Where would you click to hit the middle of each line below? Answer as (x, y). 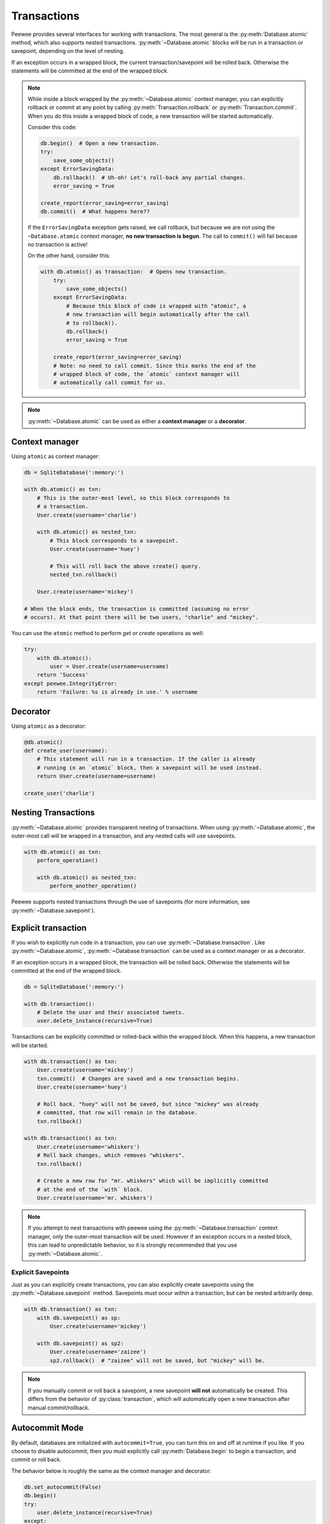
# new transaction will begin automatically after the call (158, 315)
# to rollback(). (92, 323)
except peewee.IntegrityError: (71, 683)
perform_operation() (68, 860)
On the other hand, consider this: (69, 255)
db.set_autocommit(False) (63, 1487)
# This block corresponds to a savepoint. (114, 540)
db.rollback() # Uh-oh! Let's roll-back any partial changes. (150, 177)
